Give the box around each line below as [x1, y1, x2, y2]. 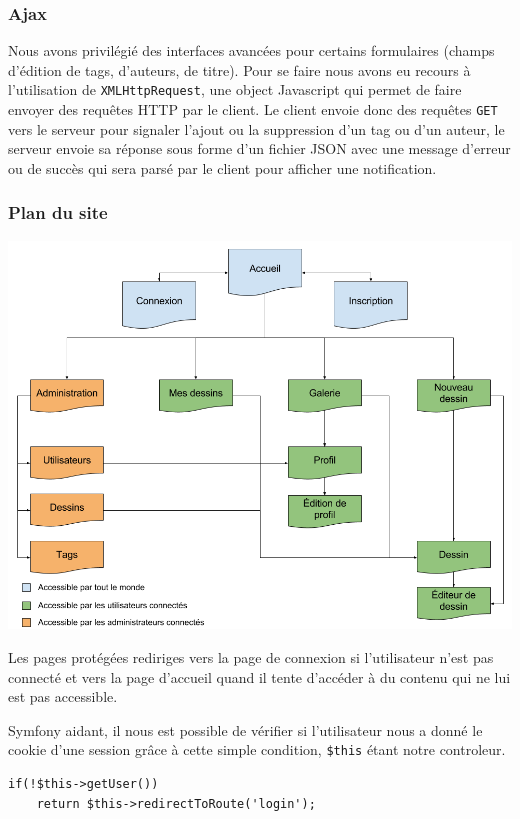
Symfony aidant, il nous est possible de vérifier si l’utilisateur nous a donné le [8, 719, 483, 740]
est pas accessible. [8, 686, 118, 707]
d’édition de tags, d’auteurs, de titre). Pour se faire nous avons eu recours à [8, 59, 471, 80]
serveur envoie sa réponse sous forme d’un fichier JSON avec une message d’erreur [8, 138, 511, 159]
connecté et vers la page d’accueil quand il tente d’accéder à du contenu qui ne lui [8, 666, 511, 687]
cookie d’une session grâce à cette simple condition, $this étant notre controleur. [8, 739, 506, 760]
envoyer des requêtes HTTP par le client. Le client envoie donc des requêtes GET [8, 99, 498, 120]
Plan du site [8, 200, 108, 225]
